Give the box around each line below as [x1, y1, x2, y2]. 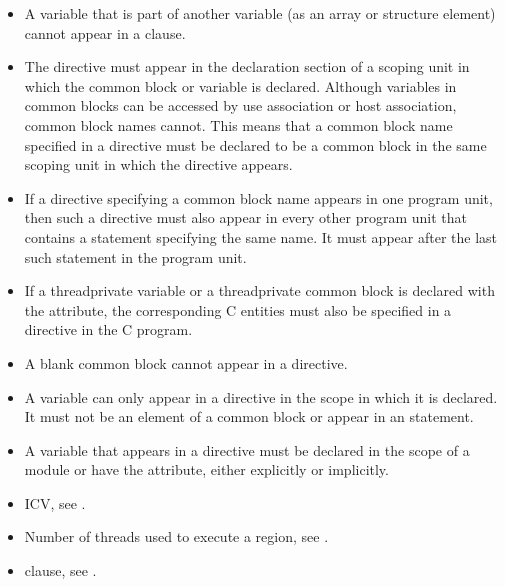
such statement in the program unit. [24, 246, 247, 267]
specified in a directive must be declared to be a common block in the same [24, 134, 487, 155]
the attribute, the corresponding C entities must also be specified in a [24, 299, 452, 320]
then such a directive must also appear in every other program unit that [24, 207, 468, 228]
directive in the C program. [24, 319, 193, 340]
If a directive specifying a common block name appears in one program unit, [24, 187, 493, 208]
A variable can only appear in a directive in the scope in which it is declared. [24, 386, 498, 407]
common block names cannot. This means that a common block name [24, 114, 453, 135]
